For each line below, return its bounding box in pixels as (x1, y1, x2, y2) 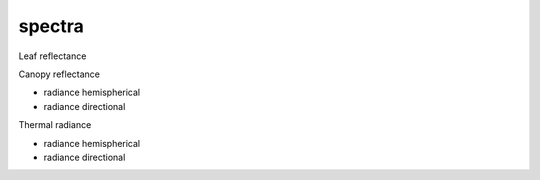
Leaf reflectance (18, 50, 87, 62)
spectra (18, 15, 85, 37)
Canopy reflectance (18, 68, 100, 80)
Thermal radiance (18, 119, 92, 131)
